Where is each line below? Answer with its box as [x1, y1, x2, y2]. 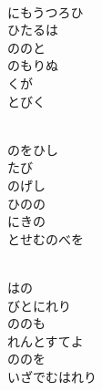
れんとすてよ [7, 331, 84, 350]
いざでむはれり [7, 366, 97, 386]
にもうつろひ [7, 2, 84, 21]
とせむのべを [7, 229, 84, 248]
